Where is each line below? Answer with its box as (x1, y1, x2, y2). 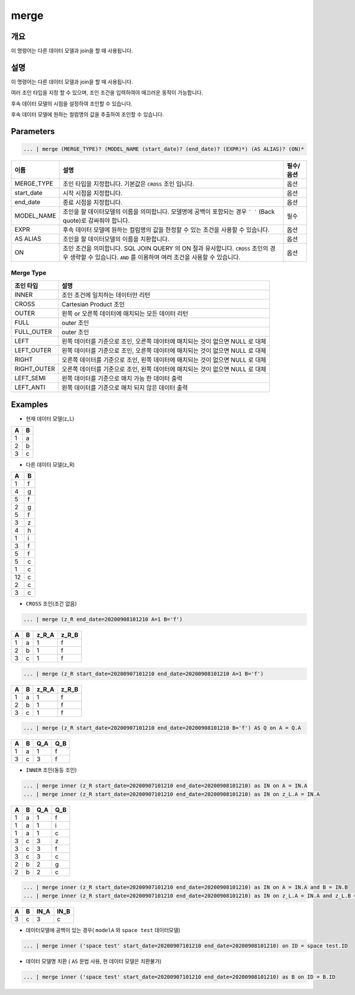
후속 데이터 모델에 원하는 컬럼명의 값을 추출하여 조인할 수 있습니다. (11, 111, 164, 118)
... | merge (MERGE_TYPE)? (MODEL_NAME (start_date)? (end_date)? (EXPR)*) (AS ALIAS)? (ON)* (23, 146, 305, 152)
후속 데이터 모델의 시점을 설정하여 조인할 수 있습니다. (11, 100, 133, 107)
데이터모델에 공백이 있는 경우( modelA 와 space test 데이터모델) (25, 926, 180, 933)
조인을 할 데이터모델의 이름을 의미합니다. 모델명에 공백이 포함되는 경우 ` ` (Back (63, 208, 275, 216)
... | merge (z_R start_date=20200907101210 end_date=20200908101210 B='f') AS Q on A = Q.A (23, 725, 301, 732)
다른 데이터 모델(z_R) (25, 461, 75, 468)
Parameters (11, 126, 55, 136)
